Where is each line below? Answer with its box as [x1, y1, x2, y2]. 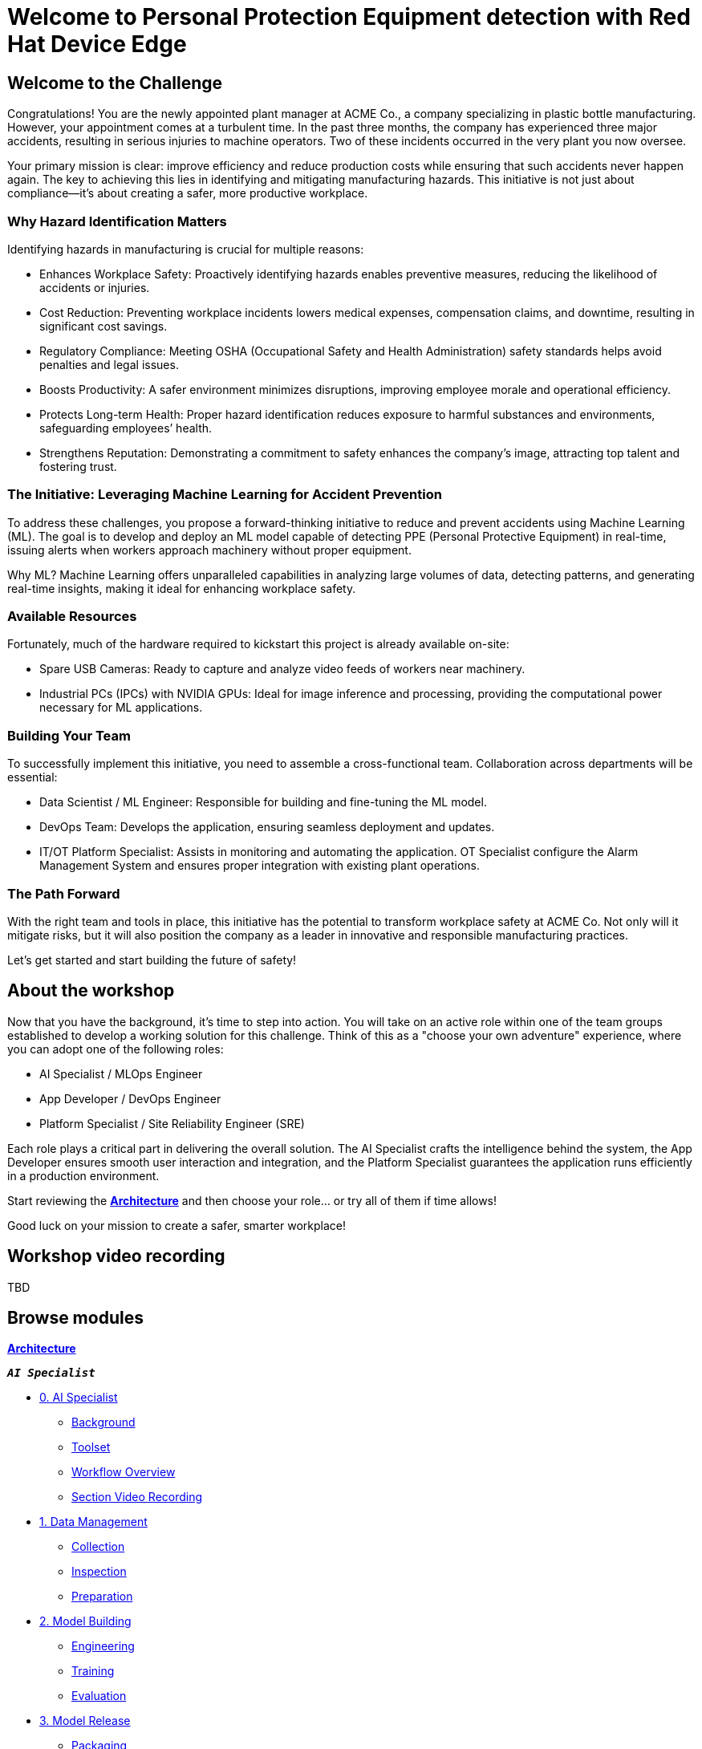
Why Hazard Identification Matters [7, 213, 227, 229]
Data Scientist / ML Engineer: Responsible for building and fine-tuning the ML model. [39, 795, 487, 810]
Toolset [71, 1440, 111, 1455]
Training [71, 1664, 115, 1678]
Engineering [71, 1639, 135, 1654]
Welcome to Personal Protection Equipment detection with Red [7, 3, 691, 30]
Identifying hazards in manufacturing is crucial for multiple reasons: [7, 241, 364, 256]
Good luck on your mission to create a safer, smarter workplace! [7, 1218, 347, 1232]
